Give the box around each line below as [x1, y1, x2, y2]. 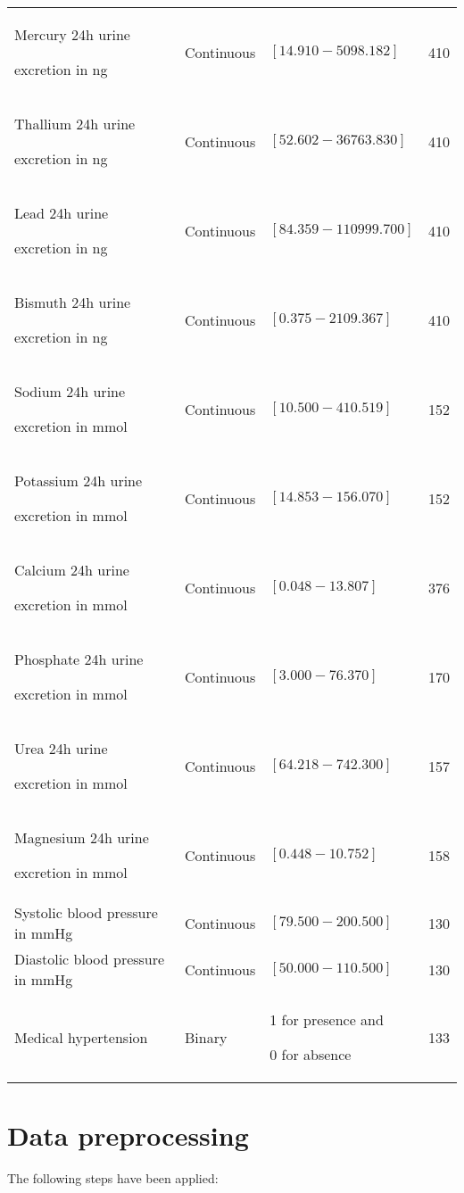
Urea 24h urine [14, 738, 108, 758]
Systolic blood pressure [14, 902, 158, 923]
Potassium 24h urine [14, 470, 143, 491]
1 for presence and [269, 1009, 384, 1030]
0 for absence [269, 1044, 352, 1065]
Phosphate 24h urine [14, 649, 144, 669]
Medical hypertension [14, 1026, 148, 1048]
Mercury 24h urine [14, 24, 130, 45]
